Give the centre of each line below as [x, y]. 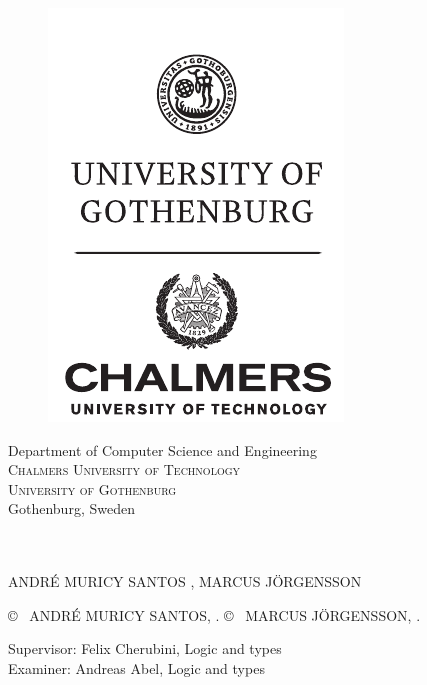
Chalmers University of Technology [124, 469]
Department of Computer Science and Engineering [162, 449]
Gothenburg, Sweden [71, 508]
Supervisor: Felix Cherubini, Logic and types [145, 648]
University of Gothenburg [92, 488]
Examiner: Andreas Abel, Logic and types [136, 667]
